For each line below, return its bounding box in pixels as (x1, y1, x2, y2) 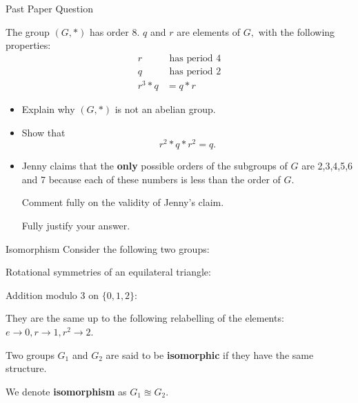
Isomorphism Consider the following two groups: (6, 241, 210, 256)
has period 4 (169, 53, 221, 63)
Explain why (21, 101, 75, 116)
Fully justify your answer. (21, 218, 130, 232)
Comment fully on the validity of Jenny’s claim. (21, 195, 224, 209)
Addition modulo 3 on (6, 287, 99, 302)
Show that (21, 125, 66, 139)
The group (6, 24, 50, 39)
